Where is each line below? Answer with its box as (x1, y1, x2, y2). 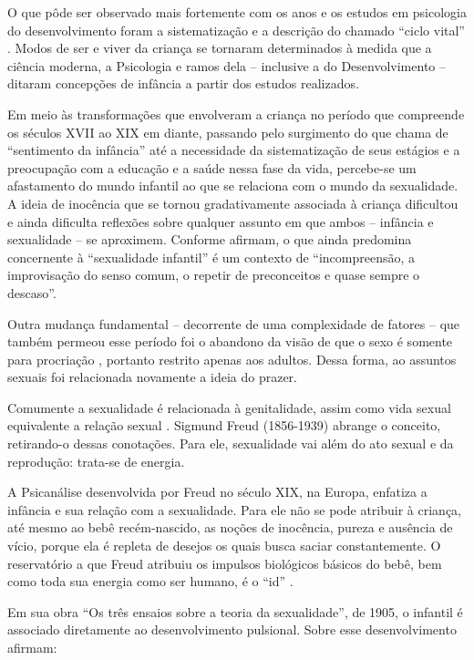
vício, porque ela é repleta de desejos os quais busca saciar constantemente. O (7, 536, 441, 555)
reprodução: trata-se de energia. (7, 451, 185, 470)
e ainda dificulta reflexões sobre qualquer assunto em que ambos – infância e (7, 211, 434, 231)
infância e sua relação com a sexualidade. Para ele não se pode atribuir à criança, (7, 500, 461, 519)
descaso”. (7, 283, 57, 302)
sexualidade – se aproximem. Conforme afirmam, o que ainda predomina (7, 230, 412, 249)
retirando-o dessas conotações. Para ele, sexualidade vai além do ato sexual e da (7, 434, 454, 453)
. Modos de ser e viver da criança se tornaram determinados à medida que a (7, 38, 432, 57)
